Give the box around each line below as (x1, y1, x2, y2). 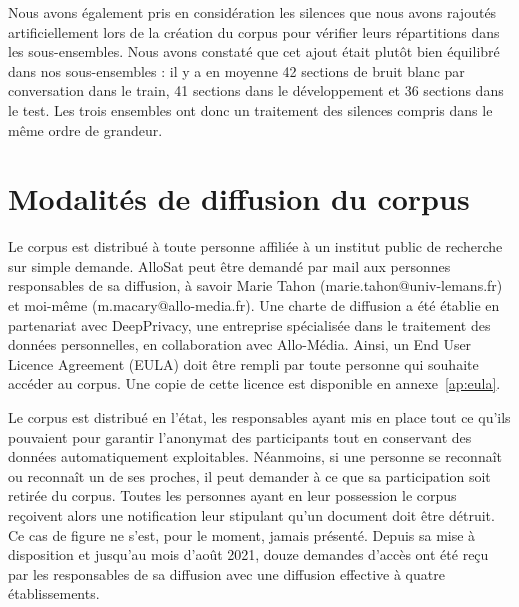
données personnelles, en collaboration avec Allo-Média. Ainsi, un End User (8, 334, 472, 355)
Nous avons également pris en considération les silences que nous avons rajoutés (8, 2, 497, 22)
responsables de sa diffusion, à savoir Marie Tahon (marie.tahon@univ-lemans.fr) (8, 275, 503, 296)
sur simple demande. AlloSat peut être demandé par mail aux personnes (8, 255, 451, 276)
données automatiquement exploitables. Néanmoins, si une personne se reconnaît (8, 446, 503, 467)
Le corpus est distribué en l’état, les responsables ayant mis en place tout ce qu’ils (8, 407, 511, 428)
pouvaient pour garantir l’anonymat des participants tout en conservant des (8, 426, 472, 447)
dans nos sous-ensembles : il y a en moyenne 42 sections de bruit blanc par (8, 60, 465, 81)
